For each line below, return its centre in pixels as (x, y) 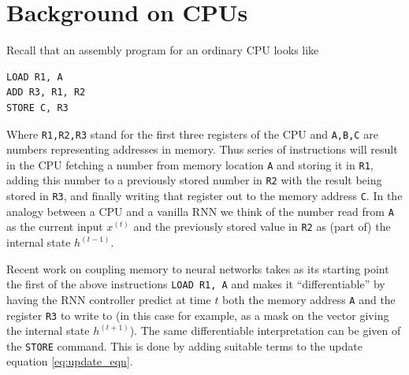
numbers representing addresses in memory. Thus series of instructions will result (202, 149)
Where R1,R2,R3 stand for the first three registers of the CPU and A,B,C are (192, 134)
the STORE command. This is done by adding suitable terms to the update (184, 345)
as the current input (55, 226)
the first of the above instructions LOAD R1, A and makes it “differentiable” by (196, 284)
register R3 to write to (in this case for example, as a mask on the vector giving (198, 315)
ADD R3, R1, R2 (46, 93)
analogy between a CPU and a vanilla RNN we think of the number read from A (200, 211)
